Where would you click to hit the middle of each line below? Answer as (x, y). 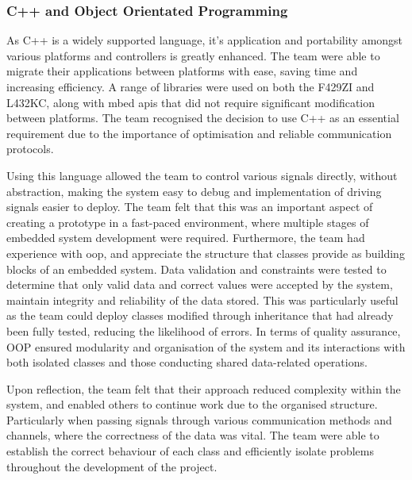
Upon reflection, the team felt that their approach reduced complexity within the (204, 388)
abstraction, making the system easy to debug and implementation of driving (194, 191)
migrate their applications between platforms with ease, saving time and (182, 71)
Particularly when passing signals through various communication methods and (199, 419)
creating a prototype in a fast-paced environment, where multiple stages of (188, 222)
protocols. (30, 149)
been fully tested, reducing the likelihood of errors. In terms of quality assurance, (204, 330)
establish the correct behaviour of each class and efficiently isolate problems (190, 451)
